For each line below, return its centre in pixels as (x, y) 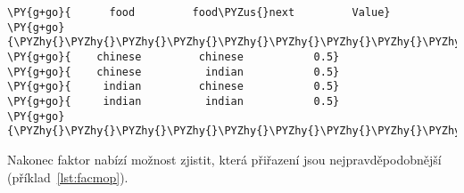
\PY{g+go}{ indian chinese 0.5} (174, 87)
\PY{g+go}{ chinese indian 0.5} (174, 72)
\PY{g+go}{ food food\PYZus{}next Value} (199, 12)
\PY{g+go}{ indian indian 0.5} (174, 101)
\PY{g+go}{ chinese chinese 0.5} (174, 56)
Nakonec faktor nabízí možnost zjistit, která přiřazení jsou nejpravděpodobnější (224, 159)
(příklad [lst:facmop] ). (68, 177)
